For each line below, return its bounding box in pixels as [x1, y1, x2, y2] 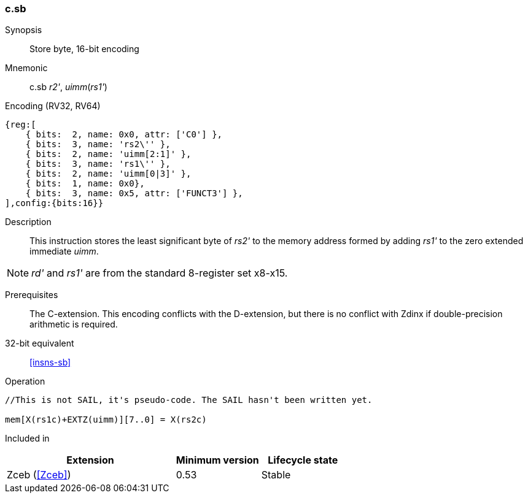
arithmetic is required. [29, 319, 118, 330]
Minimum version [176, 454, 259, 467]
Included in [5, 433, 50, 444]
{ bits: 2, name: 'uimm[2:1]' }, [25, 149, 192, 159]
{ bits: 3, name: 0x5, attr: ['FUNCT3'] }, [25, 188, 243, 199]
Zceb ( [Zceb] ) [7, 469, 71, 481]
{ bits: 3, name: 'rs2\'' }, [25, 139, 171, 150]
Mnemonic [5, 63, 48, 74]
